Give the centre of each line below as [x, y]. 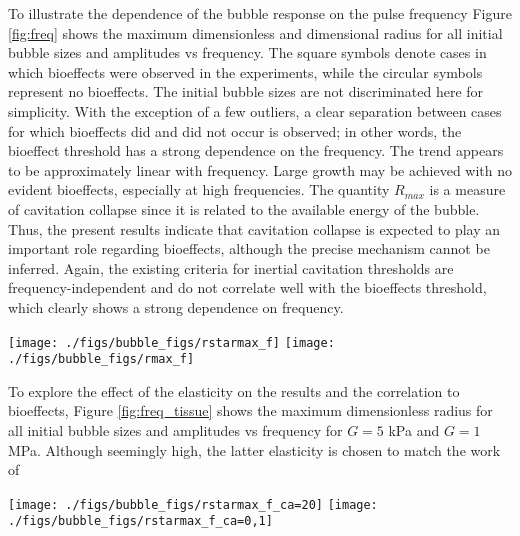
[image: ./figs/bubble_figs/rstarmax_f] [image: [171, 342]
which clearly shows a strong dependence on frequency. [176, 306]
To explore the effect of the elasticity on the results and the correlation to [234, 390]
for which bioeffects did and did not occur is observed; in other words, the [235, 130]
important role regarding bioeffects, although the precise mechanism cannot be [249, 248]
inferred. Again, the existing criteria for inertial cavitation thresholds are [231, 267]
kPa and [414, 430]
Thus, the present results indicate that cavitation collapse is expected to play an [254, 228]
